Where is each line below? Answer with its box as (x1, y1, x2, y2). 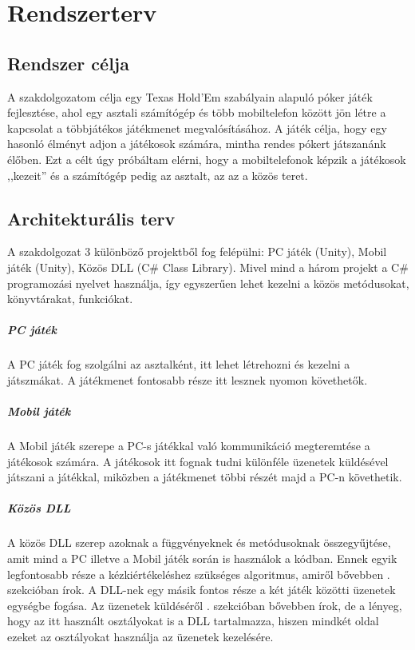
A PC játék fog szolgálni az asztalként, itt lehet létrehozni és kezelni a (7, 356, 350, 373)
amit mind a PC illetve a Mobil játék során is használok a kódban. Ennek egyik (7, 549, 397, 566)
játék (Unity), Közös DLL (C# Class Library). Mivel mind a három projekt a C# (7, 258, 409, 275)
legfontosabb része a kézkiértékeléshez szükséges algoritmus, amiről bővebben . (7, 565, 390, 582)
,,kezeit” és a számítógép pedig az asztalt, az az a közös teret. (7, 166, 308, 183)
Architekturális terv (7, 205, 176, 230)
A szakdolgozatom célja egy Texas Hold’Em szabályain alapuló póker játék (7, 88, 373, 105)
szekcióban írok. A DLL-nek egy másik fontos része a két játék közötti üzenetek (7, 581, 396, 598)
